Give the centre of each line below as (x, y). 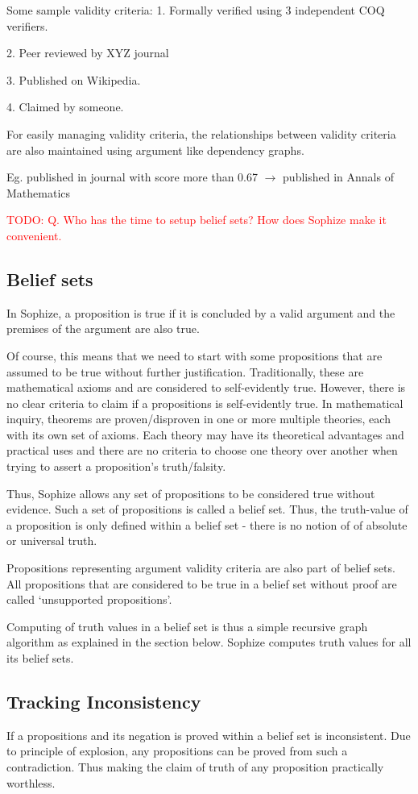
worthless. (31, 782)
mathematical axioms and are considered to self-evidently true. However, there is (206, 387)
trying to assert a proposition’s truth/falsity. (116, 466)
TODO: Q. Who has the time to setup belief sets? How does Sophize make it (197, 220)
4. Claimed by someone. (65, 107)
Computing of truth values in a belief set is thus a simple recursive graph (187, 626)
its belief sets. (40, 658)
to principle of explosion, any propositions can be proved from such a (177, 751)
